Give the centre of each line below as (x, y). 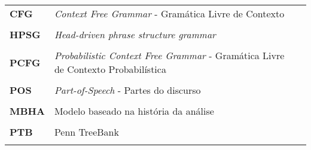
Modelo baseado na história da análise (134, 111)
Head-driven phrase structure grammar (135, 34)
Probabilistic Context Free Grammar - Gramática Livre (169, 55)
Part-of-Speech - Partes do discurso (127, 90)
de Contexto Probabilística (110, 69)
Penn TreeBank (86, 132)
